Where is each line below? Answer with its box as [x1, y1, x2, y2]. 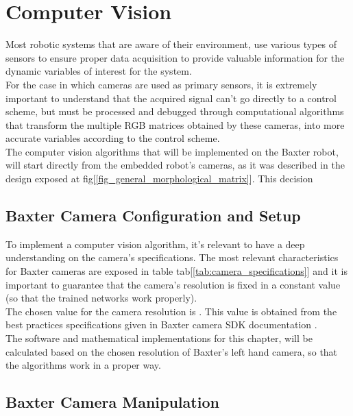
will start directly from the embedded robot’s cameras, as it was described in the [5, 158, 345, 172]
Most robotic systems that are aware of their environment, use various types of [5, 37, 337, 51]
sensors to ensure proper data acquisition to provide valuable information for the [5, 50, 345, 64]
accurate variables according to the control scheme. [5, 131, 220, 145]
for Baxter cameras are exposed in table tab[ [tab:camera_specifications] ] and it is [5, 264, 348, 278]
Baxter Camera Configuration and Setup [5, 205, 301, 226]
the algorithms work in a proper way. [5, 358, 161, 372]
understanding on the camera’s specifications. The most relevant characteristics [5, 250, 339, 265]
